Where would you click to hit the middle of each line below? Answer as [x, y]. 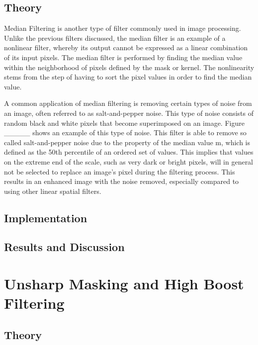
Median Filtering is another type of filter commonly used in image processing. [123, 28]
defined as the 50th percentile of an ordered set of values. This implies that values [129, 152]
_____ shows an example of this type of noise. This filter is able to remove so [125, 132]
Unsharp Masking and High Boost [124, 284]
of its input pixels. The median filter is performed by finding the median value [123, 57]
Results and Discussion [64, 247]
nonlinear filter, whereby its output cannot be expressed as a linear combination [126, 47]
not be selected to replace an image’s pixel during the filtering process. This [120, 171]
